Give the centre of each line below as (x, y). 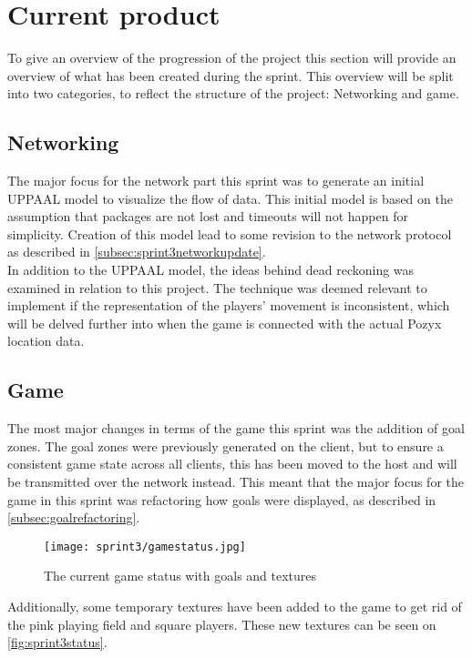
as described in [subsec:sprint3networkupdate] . (137, 252)
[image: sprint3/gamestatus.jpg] (145, 547)
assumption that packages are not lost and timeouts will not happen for (208, 216)
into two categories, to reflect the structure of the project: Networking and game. (233, 93)
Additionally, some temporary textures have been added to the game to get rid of (235, 607)
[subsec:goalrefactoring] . (74, 517)
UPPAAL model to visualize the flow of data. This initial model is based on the (230, 198)
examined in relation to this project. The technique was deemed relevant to (217, 287)
